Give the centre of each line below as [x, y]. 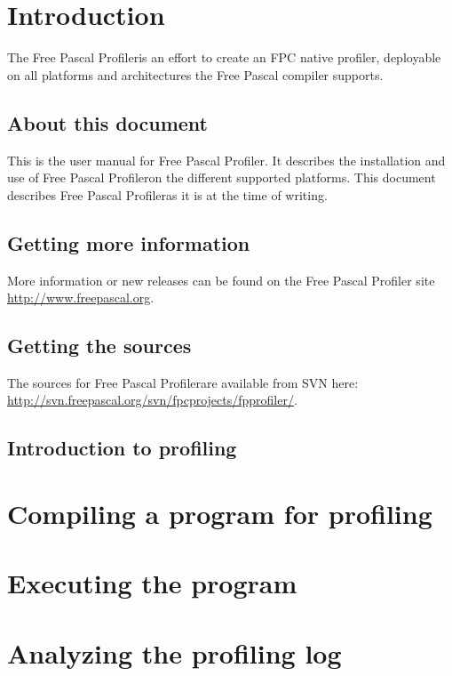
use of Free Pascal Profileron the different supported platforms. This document [222, 177]
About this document [107, 122]
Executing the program [152, 583]
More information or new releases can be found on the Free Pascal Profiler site [221, 280]
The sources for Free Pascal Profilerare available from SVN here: [183, 382]
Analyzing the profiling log [174, 652]
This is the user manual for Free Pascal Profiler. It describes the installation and [226, 160]
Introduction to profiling [122, 448]
